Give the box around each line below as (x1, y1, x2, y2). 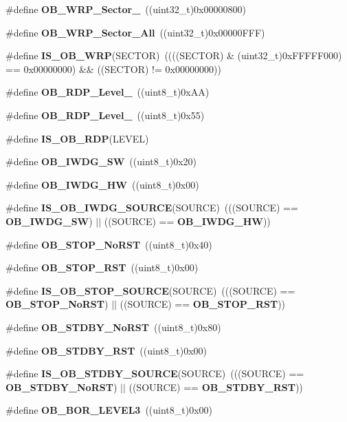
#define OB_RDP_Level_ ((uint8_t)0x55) (5, 107, 205, 122)
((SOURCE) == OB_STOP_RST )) (120, 297, 286, 311)
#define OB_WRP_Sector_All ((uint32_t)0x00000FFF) (5, 25, 265, 39)
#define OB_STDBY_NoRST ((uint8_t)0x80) (5, 319, 221, 334)
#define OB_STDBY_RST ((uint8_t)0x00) (5, 343, 207, 357)
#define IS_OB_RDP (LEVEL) (5, 131, 149, 145)
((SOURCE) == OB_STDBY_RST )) (128, 379, 303, 394)
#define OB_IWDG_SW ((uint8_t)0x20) (5, 154, 197, 169)
